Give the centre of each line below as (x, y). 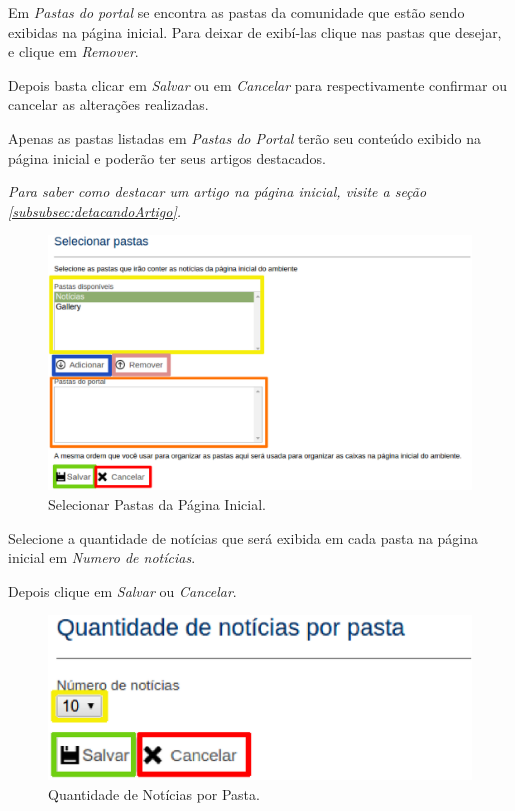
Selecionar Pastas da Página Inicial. (157, 504)
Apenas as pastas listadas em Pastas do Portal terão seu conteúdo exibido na (244, 137)
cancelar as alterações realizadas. (108, 104)
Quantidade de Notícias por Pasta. (154, 793)
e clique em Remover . (73, 51)
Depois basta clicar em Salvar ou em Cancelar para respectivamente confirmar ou (257, 84)
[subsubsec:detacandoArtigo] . (95, 210)
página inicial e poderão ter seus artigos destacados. (167, 157)
